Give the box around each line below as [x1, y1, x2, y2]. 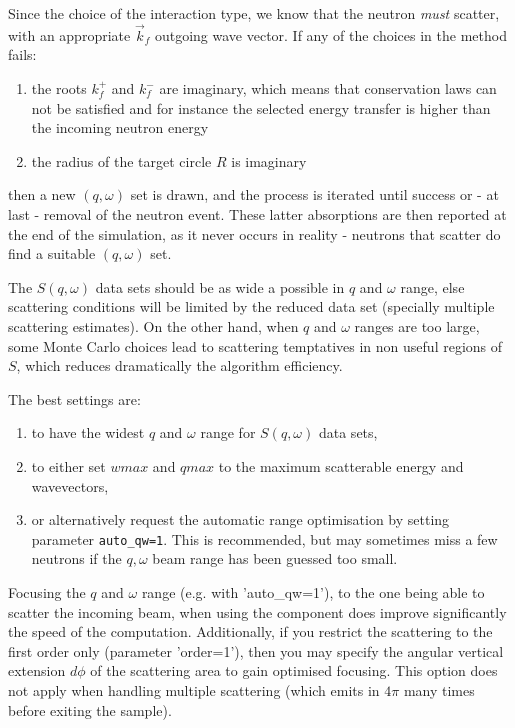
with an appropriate [8, 24, 131, 45]
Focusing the [8, 581, 86, 602]
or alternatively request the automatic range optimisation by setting [31, 509, 450, 530]
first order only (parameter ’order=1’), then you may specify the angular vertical [8, 640, 504, 661]
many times [403, 679, 475, 700]
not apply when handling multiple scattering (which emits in [8, 679, 380, 700]
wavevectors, [31, 475, 109, 496]
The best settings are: [8, 388, 141, 409]
